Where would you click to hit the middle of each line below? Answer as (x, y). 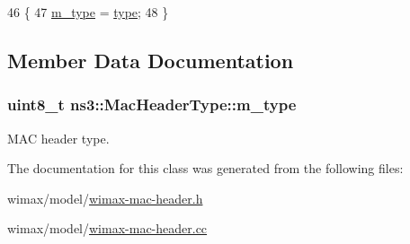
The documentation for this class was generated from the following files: (205, 168)
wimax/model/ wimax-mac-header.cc (107, 228)
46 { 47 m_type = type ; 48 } (88, 12)
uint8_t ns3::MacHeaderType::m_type (152, 105)
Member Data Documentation (151, 60)
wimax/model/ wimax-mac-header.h (105, 198)
